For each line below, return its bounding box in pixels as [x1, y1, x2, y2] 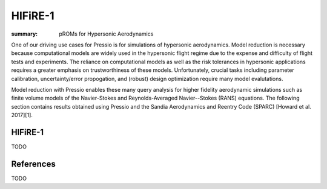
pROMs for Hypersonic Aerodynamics [59, 30, 154, 37]
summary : [11, 30, 38, 37]
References [11, 159, 56, 169]
